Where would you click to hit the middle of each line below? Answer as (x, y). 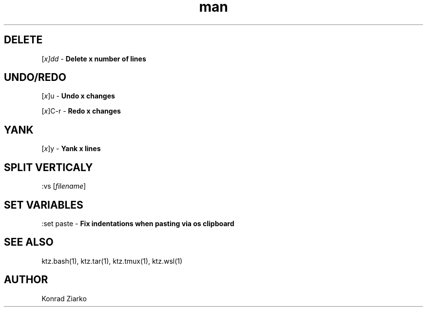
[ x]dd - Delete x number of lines (94, 58)
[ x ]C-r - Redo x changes (81, 111)
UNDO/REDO (35, 78)
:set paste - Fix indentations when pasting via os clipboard (138, 223)
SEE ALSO (29, 242)
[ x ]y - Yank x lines (71, 149)
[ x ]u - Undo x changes (78, 96)
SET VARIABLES (44, 205)
